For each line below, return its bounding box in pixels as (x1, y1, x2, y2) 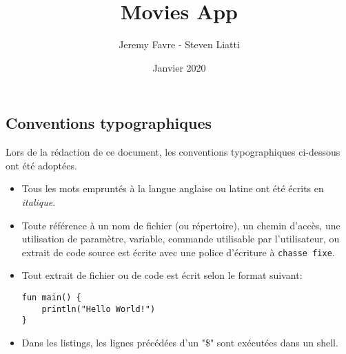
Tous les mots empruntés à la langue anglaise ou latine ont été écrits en (21, 181, 324, 196)
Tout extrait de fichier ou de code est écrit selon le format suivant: (21, 268, 303, 282)
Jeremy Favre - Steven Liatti (119, 37, 240, 52)
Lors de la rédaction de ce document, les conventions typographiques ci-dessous (6, 145, 340, 159)
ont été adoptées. (6, 158, 77, 172)
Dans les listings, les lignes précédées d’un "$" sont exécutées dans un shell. (21, 335, 338, 349)
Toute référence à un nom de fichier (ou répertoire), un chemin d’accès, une (21, 218, 340, 232)
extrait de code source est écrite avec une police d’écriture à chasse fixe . (21, 244, 335, 259)
